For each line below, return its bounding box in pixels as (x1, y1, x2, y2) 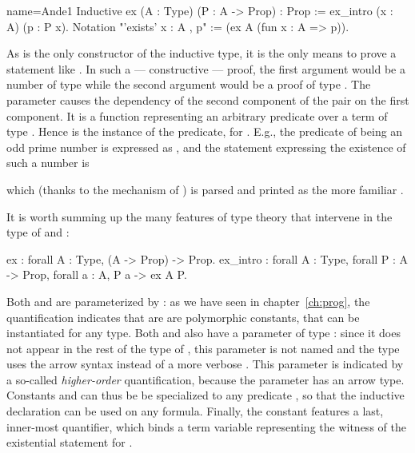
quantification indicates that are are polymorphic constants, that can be (6, 308, 360, 325)
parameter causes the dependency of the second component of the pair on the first (6, 91, 409, 108)
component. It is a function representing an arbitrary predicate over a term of (6, 107, 388, 124)
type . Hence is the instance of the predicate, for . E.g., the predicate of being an (6, 123, 403, 140)
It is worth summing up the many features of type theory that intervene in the (6, 208, 393, 225)
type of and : (6, 224, 70, 240)
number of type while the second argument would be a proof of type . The (6, 76, 371, 93)
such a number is (6, 154, 90, 171)
